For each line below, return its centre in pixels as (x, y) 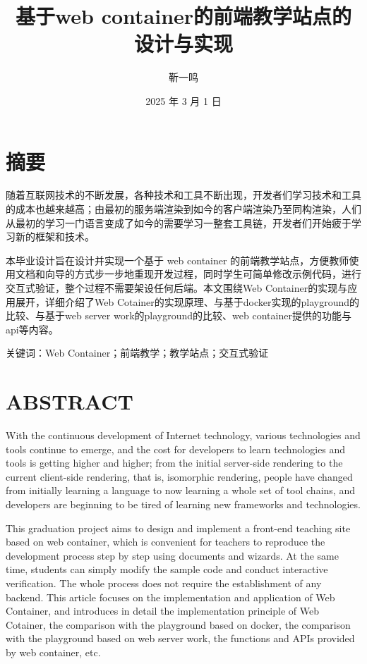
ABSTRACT (70, 401)
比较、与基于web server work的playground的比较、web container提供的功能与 (179, 315)
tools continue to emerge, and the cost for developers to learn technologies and (176, 449)
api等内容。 (32, 329)
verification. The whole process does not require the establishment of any (164, 583)
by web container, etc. (53, 652)
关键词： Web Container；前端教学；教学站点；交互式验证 (137, 353)
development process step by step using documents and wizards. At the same (172, 555)
